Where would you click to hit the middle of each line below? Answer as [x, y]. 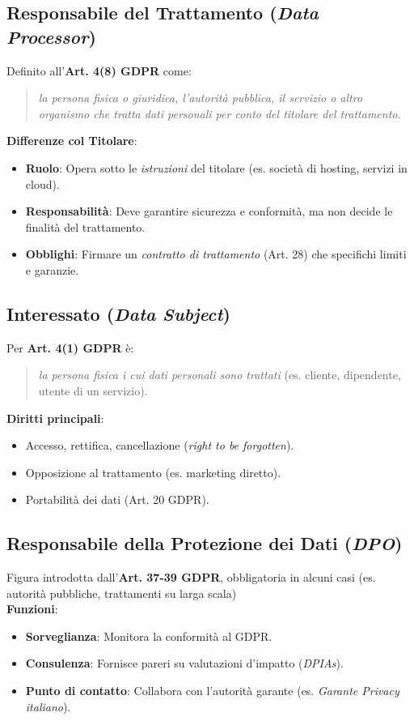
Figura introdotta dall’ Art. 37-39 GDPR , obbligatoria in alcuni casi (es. [191, 577]
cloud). [42, 183]
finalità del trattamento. [85, 226]
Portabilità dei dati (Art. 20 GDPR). [117, 499]
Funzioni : [32, 609]
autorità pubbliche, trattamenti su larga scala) [122, 593]
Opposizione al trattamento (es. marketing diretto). [153, 472]
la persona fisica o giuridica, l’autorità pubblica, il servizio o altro [201, 98]
